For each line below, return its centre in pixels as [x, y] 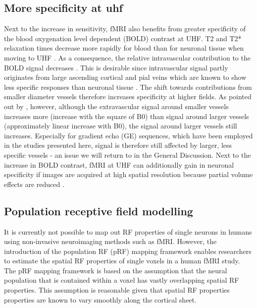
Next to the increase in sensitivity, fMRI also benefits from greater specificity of [125, 29]
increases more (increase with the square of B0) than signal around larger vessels [127, 116]
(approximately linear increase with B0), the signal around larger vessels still [121, 126]
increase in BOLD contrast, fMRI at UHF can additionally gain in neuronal [119, 164]
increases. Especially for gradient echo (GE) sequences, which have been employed [128, 135]
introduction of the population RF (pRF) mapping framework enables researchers [128, 251]
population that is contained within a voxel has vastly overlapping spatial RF [122, 280]
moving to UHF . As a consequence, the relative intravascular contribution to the [127, 57]
